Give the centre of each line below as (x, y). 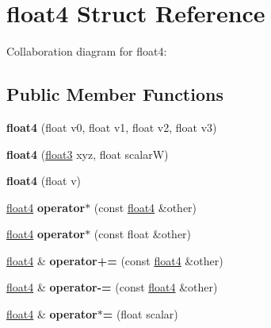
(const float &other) (143, 234)
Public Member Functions (115, 94)
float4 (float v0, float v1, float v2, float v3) (112, 127)
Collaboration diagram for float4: (87, 51)
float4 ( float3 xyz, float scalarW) (88, 154)
